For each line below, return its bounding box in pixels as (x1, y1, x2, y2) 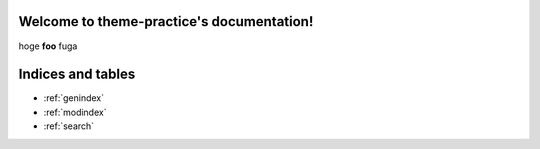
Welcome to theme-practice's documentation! (18, 13, 314, 30)
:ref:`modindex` (43, 106, 107, 118)
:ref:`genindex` (43, 92, 105, 104)
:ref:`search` (43, 120, 95, 132)
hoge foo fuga (18, 40, 78, 52)
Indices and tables (18, 66, 136, 83)
